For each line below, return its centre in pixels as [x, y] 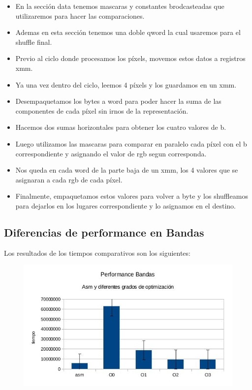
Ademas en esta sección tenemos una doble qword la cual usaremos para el [128, 32]
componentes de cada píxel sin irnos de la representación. [102, 110]
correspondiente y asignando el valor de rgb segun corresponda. [111, 153]
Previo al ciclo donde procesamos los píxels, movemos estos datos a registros [130, 58]
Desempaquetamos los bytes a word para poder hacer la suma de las [118, 101]
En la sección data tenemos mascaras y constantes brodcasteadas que [120, 6]
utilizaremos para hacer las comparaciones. [80, 15]
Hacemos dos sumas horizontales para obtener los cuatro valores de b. [121, 127]
